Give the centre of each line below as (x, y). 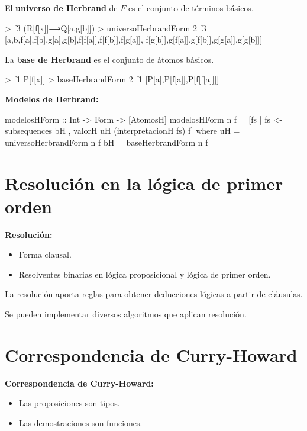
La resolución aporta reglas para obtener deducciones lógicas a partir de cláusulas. (154, 294)
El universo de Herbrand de (61, 8)
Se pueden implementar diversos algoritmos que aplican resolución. (126, 314)
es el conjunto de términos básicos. (191, 8)
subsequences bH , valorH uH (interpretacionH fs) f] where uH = (122, 131)
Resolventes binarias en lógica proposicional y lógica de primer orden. (145, 274)
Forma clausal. (45, 254)
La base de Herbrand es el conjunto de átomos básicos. (109, 59)
